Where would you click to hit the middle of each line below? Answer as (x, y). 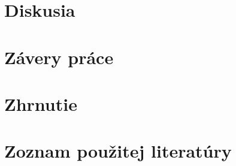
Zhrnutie (41, 103)
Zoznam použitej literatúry (118, 151)
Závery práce (59, 57)
